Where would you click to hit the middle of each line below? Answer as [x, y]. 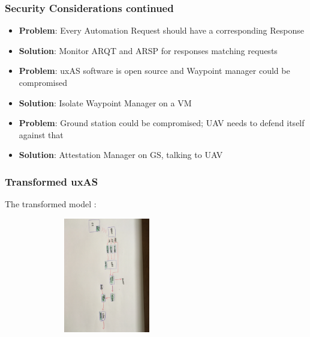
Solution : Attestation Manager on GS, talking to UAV [121, 155]
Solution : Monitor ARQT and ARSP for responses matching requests [148, 50]
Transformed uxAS [52, 181]
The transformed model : [51, 204]
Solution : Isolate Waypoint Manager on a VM [105, 102]
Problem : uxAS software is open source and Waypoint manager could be [154, 71]
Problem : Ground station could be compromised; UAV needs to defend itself [162, 123]
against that [41, 134]
